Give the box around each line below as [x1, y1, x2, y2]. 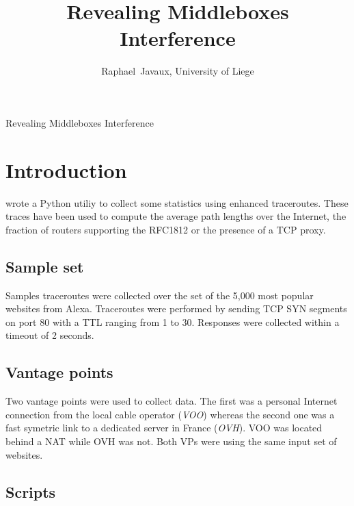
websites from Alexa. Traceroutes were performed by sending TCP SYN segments [5, 301, 347, 316]
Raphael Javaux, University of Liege [101, 64, 254, 78]
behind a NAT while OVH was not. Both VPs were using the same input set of [5, 433, 337, 448]
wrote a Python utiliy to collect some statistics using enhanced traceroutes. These [5, 195, 349, 210]
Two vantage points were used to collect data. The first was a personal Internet [5, 394, 338, 408]
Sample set [5, 255, 84, 277]
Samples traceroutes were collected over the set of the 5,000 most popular [5, 288, 314, 302]
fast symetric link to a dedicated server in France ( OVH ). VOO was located [5, 420, 323, 435]
